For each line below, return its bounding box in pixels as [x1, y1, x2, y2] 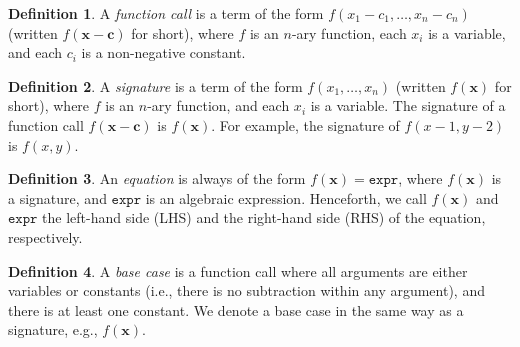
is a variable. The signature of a [310, 95, 506, 116]
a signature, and [8, 187, 107, 208]
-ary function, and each [147, 95, 290, 116]
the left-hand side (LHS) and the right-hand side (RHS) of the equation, [42, 207, 486, 228]
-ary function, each [291, 22, 407, 43]
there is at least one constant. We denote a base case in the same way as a [8, 299, 464, 320]
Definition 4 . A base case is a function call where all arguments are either [8, 260, 468, 281]
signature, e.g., [8, 319, 98, 340]
